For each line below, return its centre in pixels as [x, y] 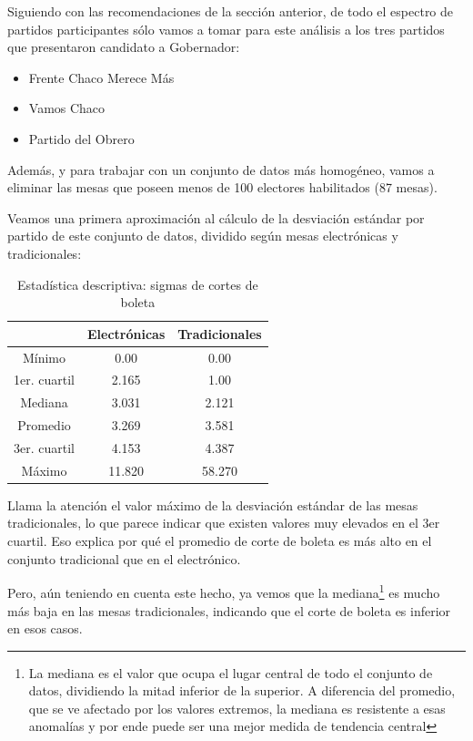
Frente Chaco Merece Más [101, 77]
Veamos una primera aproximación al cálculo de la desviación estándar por [216, 217]
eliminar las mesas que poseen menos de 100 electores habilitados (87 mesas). [222, 187]
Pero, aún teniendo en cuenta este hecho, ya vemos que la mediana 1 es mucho [224, 591]
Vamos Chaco [67, 108]
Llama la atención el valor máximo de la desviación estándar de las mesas [213, 504]
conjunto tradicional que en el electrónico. [124, 558]
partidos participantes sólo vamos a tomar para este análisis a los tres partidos [226, 29]
